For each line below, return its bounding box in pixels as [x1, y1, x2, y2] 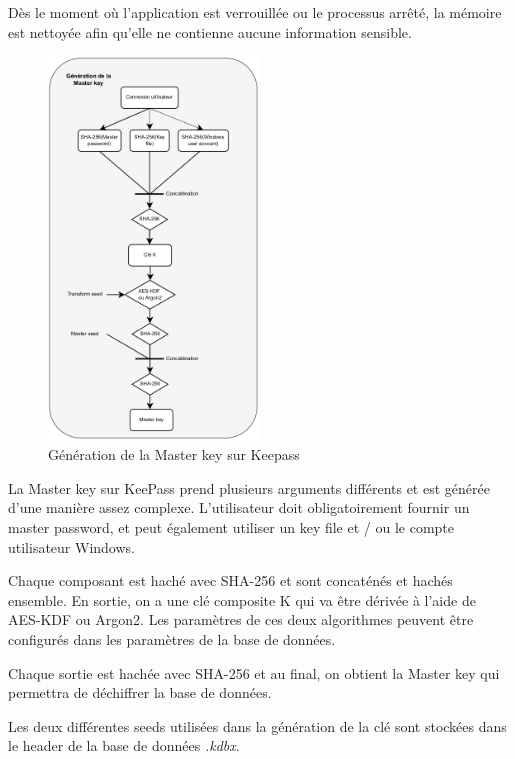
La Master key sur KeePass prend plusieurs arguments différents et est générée [8, 477, 490, 498]
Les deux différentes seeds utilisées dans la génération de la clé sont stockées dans [8, 715, 507, 736]
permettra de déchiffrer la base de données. [8, 682, 272, 703]
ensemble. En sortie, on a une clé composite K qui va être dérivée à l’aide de [8, 589, 476, 610]
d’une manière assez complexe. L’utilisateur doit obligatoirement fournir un [8, 497, 470, 518]
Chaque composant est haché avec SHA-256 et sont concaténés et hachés [8, 570, 453, 591]
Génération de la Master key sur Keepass [48, 444, 300, 465]
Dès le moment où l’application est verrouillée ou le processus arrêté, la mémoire [8, 2, 502, 22]
